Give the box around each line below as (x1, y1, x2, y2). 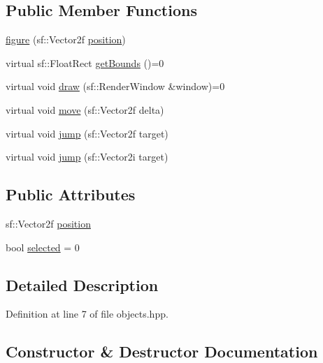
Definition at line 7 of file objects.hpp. (6, 306, 168, 321)
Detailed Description (6, 274, 159, 295)
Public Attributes (6, 184, 136, 205)
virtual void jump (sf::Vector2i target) (6, 149, 168, 164)
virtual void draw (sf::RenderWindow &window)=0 (6, 79, 225, 94)
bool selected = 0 (6, 239, 80, 254)
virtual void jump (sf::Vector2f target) (6, 126, 168, 140)
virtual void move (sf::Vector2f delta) (6, 102, 164, 117)
